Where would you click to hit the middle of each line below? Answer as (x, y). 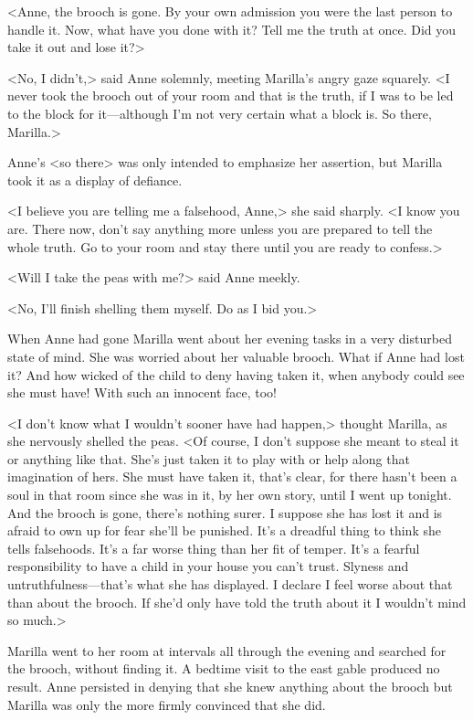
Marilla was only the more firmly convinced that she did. (167, 704)
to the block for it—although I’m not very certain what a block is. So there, (220, 113)
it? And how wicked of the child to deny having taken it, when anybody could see (236, 374)
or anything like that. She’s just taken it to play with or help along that (209, 458)
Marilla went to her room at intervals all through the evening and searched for (227, 650)
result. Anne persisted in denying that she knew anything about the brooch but (230, 686)
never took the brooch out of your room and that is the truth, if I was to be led (231, 95)
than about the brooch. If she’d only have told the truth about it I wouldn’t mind (237, 602)
